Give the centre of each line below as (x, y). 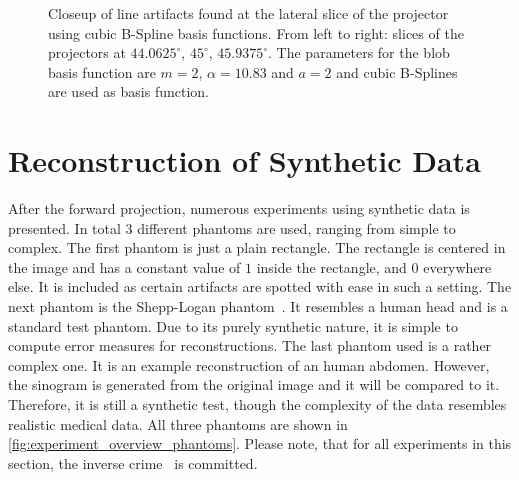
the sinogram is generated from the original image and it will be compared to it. (254, 384)
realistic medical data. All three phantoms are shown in (178, 423)
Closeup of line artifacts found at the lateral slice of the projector (248, 13)
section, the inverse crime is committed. (133, 462)
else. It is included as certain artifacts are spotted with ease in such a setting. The (260, 286)
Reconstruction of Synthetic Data (244, 160)
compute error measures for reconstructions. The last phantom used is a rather (250, 345)
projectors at (87, 52)
